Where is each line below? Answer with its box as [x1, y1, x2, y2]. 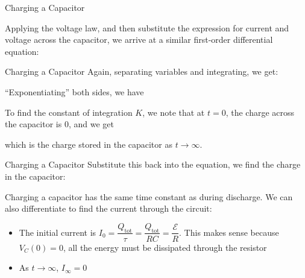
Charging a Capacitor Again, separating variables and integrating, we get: [5, 65, 278, 78]
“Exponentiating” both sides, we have [5, 85, 144, 98]
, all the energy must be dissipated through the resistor [63, 241, 267, 253]
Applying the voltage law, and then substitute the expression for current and [5, 21, 289, 34]
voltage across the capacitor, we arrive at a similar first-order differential [5, 33, 273, 46]
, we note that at [142, 106, 205, 118]
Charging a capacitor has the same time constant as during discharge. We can [5, 190, 293, 203]
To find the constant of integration [5, 106, 133, 118]
